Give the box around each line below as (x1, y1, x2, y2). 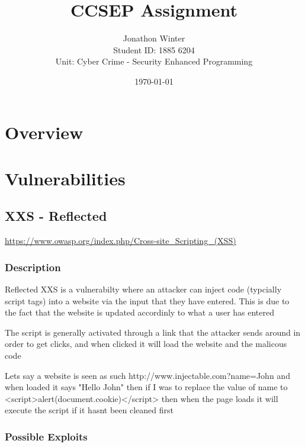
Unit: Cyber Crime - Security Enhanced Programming (55, 55, 253, 67)
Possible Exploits (5, 429, 88, 443)
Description (5, 259, 61, 274)
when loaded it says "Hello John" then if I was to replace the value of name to (5, 381, 288, 393)
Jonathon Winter (123, 32, 185, 44)
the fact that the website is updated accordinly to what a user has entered (5, 306, 275, 319)
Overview (5, 120, 84, 144)
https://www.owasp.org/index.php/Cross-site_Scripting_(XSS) (5, 234, 236, 247)
